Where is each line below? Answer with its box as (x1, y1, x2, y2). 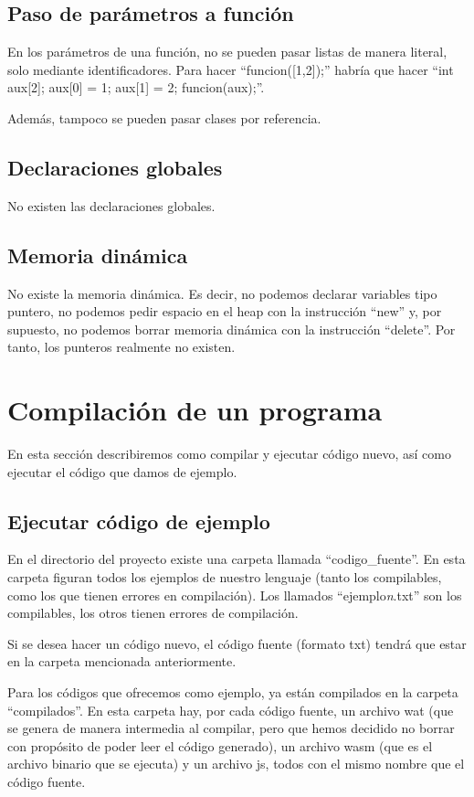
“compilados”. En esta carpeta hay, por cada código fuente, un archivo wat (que (7, 700, 454, 719)
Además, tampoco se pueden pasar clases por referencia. (7, 108, 321, 127)
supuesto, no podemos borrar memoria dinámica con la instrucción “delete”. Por (7, 319, 456, 338)
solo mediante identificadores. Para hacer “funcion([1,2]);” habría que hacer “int (7, 59, 454, 79)
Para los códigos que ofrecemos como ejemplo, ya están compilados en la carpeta (7, 683, 458, 702)
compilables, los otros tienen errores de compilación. (7, 603, 299, 622)
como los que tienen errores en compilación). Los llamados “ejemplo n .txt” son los (7, 585, 462, 604)
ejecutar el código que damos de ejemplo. (7, 462, 237, 481)
